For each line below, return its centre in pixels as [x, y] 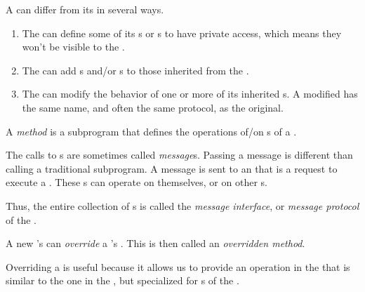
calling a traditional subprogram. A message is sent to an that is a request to [172, 168]
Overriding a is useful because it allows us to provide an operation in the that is [178, 266]
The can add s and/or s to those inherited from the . [135, 70]
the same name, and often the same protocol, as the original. [153, 107]
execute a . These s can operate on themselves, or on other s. [137, 182]
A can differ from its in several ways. [85, 9]
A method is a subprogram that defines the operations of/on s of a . [151, 131]
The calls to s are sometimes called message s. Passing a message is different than [179, 155]
